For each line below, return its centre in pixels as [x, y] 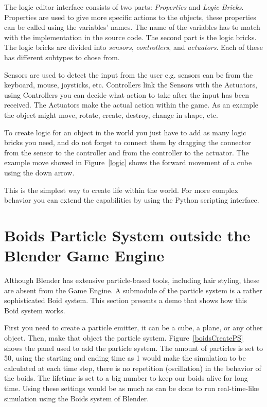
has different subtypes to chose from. [62, 57]
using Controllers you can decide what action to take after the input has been [127, 94]
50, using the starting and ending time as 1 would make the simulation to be [125, 358]
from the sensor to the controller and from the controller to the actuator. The [127, 152]
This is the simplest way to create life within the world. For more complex [121, 190]
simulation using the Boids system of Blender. [77, 398]
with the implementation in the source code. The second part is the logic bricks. [130, 37]
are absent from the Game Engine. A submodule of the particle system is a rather [133, 290]
